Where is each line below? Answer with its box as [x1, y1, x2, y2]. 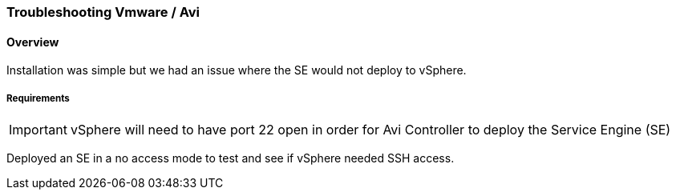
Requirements [6, 92, 70, 104]
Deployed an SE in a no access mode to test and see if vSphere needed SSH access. [6, 151, 455, 165]
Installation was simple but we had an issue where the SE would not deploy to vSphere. [6, 63, 467, 78]
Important [9, 122, 67, 138]
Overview [6, 34, 59, 49]
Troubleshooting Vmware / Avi [6, 4, 200, 20]
